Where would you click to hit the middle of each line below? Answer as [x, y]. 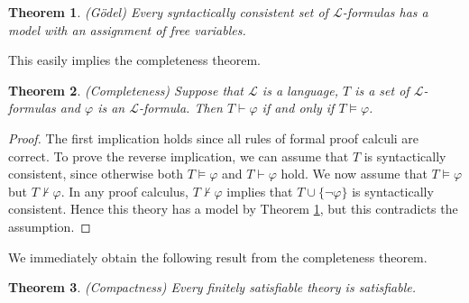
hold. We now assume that [354, 174]
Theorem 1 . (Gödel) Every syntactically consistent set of [168, 12]
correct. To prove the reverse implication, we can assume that [179, 156]
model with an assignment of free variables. [127, 29]
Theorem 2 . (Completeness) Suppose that [126, 90]
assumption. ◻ [50, 226]
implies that [260, 191]
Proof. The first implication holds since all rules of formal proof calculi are [214, 138]
